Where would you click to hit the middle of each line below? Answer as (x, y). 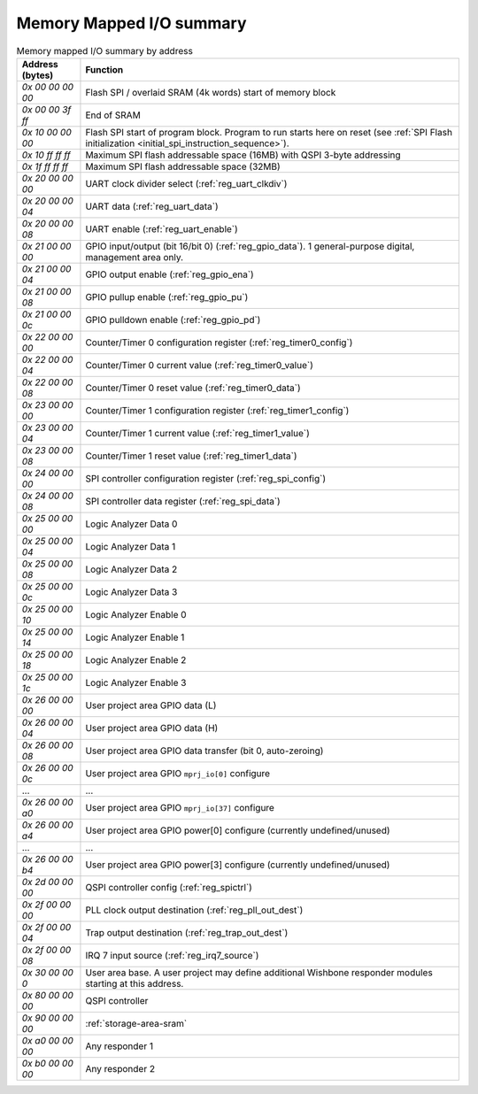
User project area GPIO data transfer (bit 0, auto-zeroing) (204, 751)
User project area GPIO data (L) (151, 705)
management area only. (135, 257)
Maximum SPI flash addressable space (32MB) (183, 166)
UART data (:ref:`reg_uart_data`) (152, 206)
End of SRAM (113, 115)
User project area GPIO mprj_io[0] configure (177, 773)
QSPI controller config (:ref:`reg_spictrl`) (169, 887)
